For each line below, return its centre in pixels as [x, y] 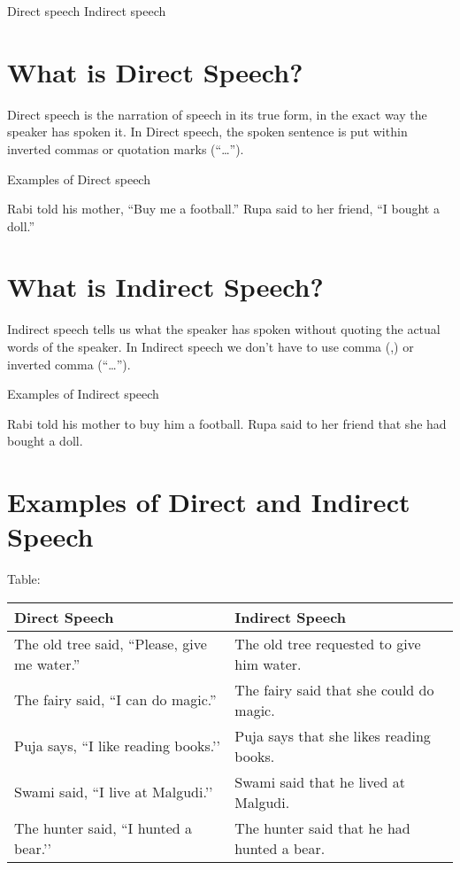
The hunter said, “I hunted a [103, 827]
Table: [24, 579]
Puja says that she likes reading [333, 735]
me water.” [47, 664]
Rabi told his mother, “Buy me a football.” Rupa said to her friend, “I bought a [223, 209]
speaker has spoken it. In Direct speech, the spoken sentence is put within [207, 132]
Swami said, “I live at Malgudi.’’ [114, 792]
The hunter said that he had [322, 827]
